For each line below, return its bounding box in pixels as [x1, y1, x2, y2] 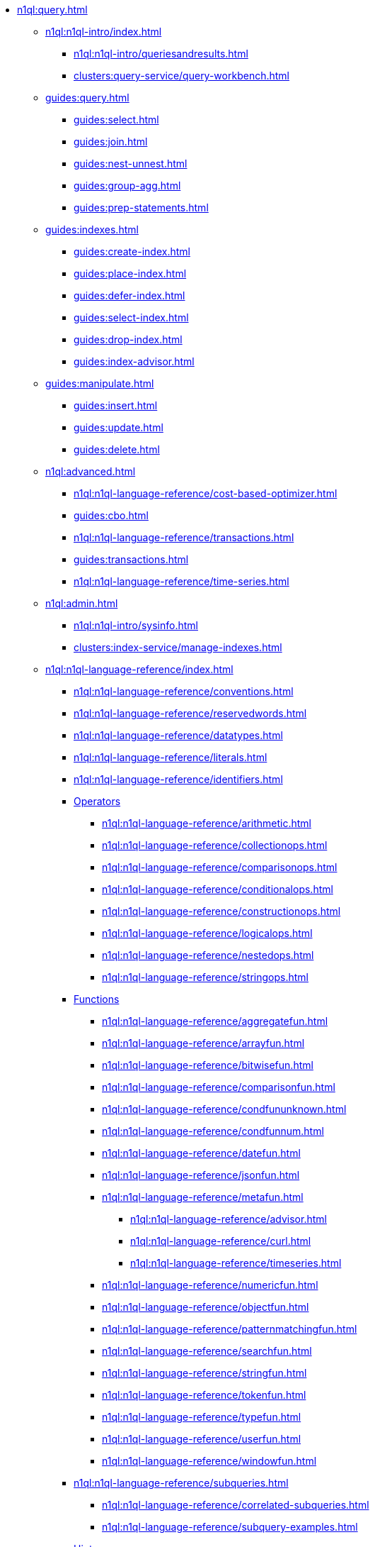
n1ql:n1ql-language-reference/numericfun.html [102, 1279, 318, 1291]
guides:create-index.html [74, 245, 190, 257]
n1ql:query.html [17, 4, 88, 16]
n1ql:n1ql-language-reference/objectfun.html [102, 1301, 309, 1313]
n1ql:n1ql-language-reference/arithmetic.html [102, 817, 311, 829]
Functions [74, 993, 120, 1005]
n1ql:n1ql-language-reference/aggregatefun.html [102, 1015, 328, 1027]
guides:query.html [45, 92, 129, 104]
